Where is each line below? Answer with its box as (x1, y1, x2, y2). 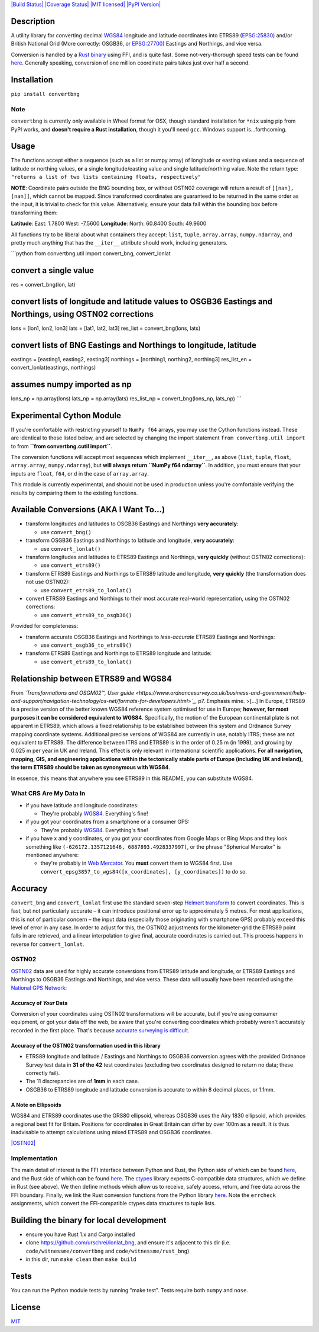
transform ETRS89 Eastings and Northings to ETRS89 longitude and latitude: (25, 650, 212, 657)
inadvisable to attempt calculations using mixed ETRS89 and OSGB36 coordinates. (11, 1128, 213, 1135)
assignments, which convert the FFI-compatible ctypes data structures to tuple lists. (11, 1199, 216, 1206)
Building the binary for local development (11, 1215, 167, 1225)
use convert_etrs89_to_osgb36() (40, 611, 132, 618)
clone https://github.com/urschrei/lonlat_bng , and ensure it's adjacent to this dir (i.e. (25, 1239, 231, 1246)
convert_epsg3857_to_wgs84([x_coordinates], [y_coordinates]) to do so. (40, 868, 248, 875)
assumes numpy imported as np (11, 379, 132, 389)
